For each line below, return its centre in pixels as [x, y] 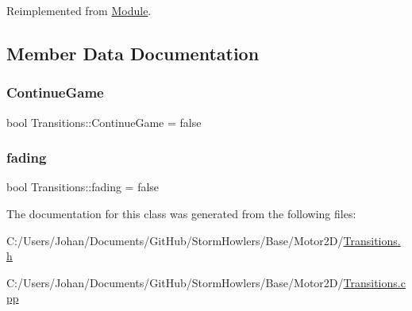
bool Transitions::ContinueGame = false [104, 122]
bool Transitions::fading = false [83, 187]
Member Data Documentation [133, 53]
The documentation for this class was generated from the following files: [181, 213]
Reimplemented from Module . [79, 10]
